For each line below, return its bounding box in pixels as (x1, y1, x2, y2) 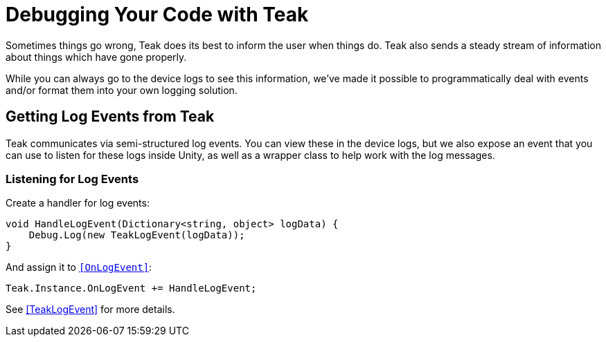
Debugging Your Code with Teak (6, 3, 309, 26)
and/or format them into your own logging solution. (6, 84, 238, 96)
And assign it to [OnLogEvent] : (6, 261, 152, 274)
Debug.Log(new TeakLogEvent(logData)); (28, 229, 245, 241)
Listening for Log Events (6, 171, 139, 186)
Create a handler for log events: (6, 197, 150, 209)
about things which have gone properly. (6, 50, 187, 63)
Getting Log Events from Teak (6, 108, 215, 126)
